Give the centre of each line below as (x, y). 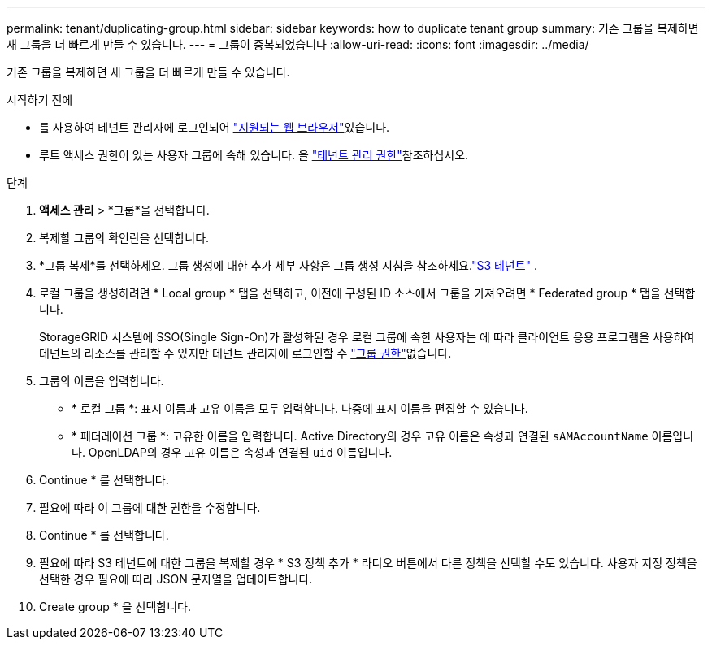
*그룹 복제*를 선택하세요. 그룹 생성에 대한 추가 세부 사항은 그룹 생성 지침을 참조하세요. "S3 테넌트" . (289, 265)
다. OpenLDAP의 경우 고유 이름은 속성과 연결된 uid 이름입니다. (232, 452)
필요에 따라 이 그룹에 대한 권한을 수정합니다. (150, 507)
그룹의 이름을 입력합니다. (102, 381)
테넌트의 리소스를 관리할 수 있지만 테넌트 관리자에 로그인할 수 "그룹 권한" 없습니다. (245, 353)
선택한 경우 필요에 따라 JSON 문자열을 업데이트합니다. (176, 579)
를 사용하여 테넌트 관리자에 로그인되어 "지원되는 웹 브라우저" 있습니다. (215, 127)
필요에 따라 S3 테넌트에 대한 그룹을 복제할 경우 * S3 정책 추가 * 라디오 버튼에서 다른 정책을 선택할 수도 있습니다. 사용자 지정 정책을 (368, 563)
